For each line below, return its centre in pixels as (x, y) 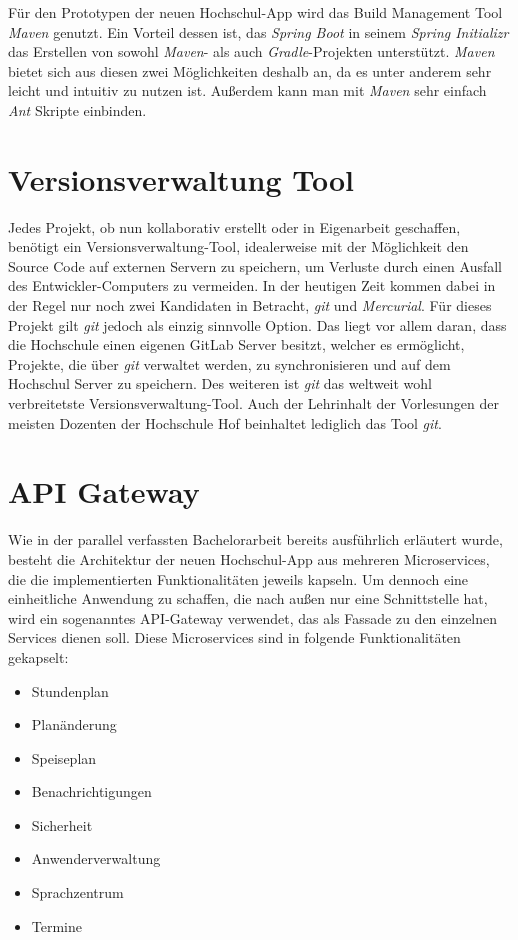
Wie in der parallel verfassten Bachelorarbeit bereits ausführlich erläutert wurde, (255, 539)
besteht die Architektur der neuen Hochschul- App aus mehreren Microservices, (249, 558)
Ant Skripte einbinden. (77, 109)
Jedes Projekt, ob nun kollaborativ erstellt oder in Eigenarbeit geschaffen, (234, 226)
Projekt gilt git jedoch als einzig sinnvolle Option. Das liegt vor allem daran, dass (257, 324)
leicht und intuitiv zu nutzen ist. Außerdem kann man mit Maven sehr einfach (247, 90)
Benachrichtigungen (91, 791)
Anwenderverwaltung (96, 858)
